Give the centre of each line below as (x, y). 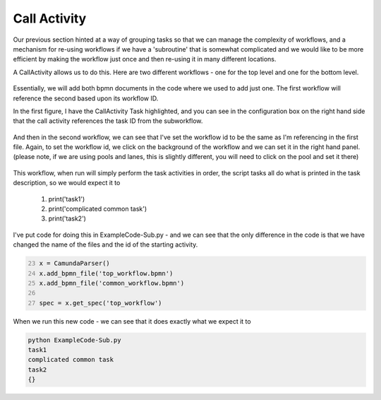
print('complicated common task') (98, 209)
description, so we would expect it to (67, 183)
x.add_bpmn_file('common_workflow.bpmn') (112, 283)
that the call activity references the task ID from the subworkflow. (108, 121)
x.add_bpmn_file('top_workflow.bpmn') (106, 273)
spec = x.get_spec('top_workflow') (101, 303)
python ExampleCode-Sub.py (74, 340)
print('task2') (67, 218)
